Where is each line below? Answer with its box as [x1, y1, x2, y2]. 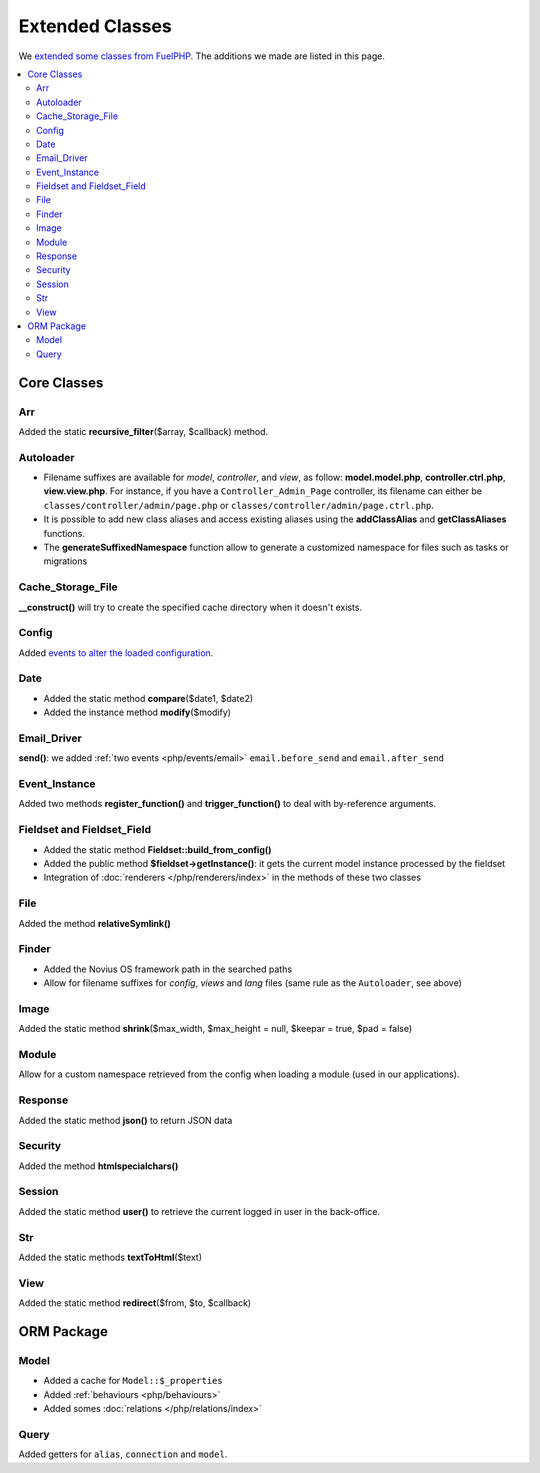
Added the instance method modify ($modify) [43, 706, 232, 719]
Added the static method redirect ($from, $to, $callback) [18, 1297, 252, 1309]
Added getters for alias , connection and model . [18, 1448, 228, 1460]
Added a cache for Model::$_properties [43, 1375, 224, 1387]
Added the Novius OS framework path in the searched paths [43, 963, 293, 975]
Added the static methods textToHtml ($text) [18, 1251, 203, 1263]
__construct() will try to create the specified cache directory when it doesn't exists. [18, 601, 363, 613]
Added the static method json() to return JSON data [18, 1114, 233, 1126]
